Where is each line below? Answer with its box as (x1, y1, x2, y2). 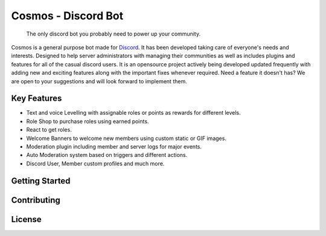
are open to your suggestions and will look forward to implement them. (11, 77, 187, 85)
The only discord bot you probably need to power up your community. (26, 30, 201, 37)
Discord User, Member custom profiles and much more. (26, 160, 165, 167)
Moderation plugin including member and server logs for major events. (26, 142, 202, 150)
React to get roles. (26, 126, 72, 133)
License (11, 214, 42, 225)
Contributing (11, 195, 60, 205)
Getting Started (11, 176, 71, 186)
